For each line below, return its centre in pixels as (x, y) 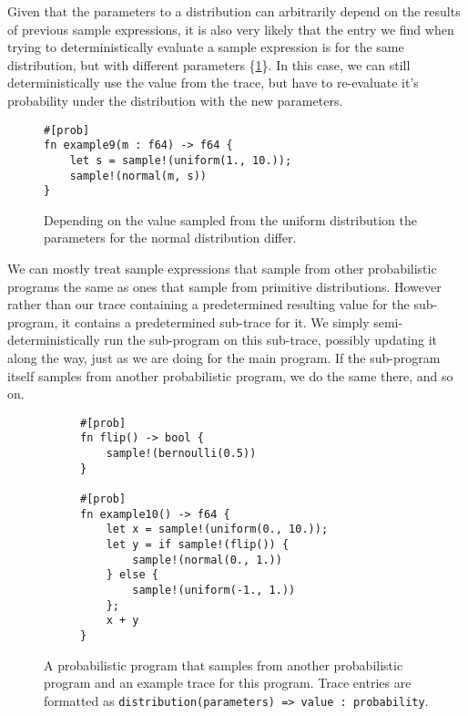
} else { (132, 575)
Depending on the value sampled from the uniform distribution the (231, 219)
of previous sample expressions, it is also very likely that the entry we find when (231, 29)
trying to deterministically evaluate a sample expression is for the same (206, 47)
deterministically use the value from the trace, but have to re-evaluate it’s (213, 83)
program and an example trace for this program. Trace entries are (228, 683)
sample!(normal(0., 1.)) (207, 560)
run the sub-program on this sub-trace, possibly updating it (271, 340)
